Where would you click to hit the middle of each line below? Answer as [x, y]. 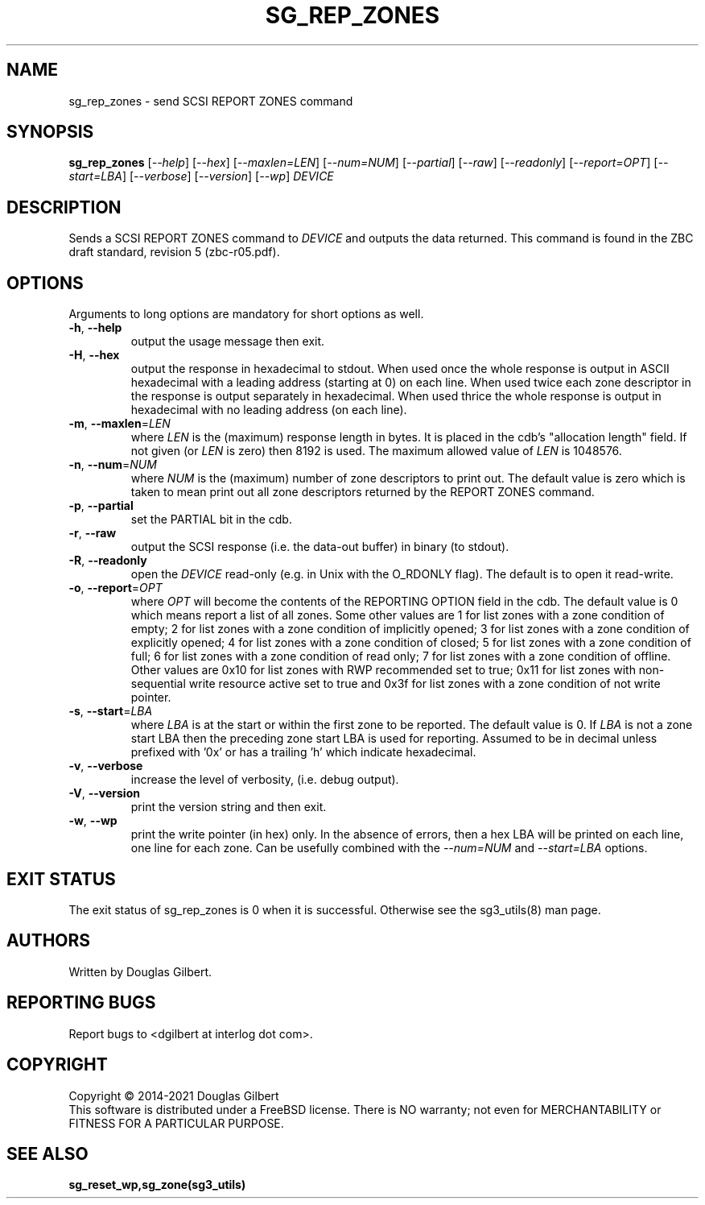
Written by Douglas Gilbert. [140, 971]
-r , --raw [93, 533]
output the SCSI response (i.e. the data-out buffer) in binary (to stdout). [320, 547]
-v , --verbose [106, 766]
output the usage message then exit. [228, 342]
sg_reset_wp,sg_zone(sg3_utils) [157, 1185]
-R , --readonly [108, 561]
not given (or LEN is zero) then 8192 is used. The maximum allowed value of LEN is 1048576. [376, 451]
